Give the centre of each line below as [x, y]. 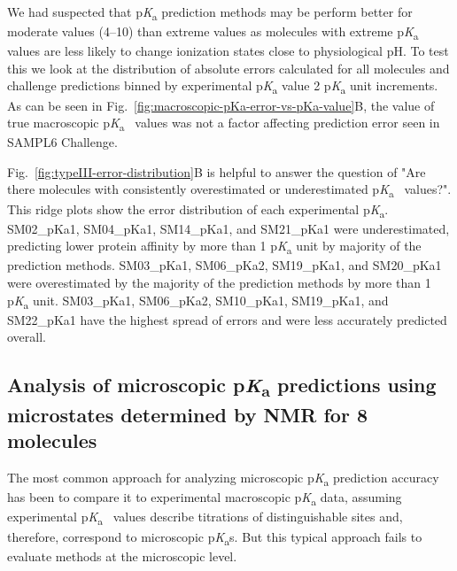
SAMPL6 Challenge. [62, 142]
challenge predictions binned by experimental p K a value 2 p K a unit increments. [223, 87]
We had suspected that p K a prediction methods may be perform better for [210, 13]
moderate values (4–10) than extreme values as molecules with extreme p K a [213, 32]
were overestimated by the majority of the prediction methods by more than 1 [219, 283]
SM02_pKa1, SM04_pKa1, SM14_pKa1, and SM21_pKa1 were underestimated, [228, 228]
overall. [27, 337]
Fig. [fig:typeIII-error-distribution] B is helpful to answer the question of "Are [217, 171]
